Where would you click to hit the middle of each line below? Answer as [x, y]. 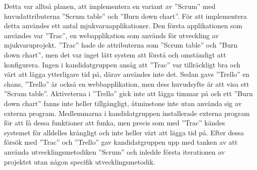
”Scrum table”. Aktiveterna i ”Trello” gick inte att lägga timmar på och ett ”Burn [128, 93]
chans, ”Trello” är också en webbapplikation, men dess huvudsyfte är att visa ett [127, 84]
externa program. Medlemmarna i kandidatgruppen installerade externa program [127, 113]
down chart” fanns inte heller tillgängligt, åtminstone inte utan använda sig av [123, 103]
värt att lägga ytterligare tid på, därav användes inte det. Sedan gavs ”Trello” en [127, 74]
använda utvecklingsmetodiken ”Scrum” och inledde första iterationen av [114, 151]
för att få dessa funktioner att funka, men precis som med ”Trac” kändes [115, 123]
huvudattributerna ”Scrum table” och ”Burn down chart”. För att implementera [126, 16]
